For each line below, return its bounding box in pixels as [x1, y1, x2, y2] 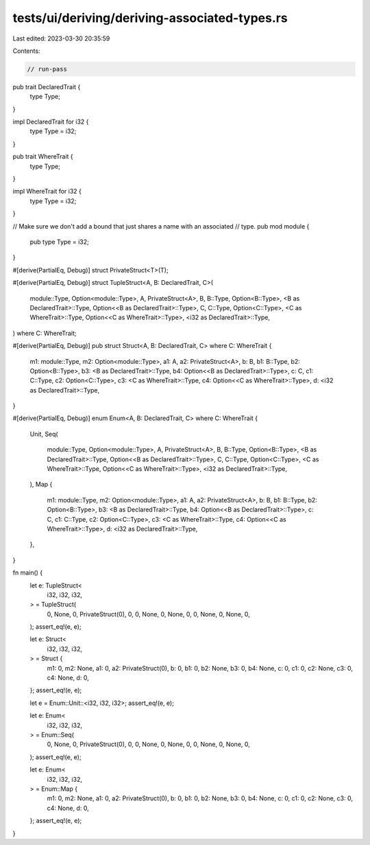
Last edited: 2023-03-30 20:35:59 [12, 34, 110, 43]
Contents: [12, 47, 40, 55]
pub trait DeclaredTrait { [12, 82, 81, 91]
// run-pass [27, 65, 68, 73]
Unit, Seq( [29, 430, 58, 438]
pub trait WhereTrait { [12, 152, 73, 161]
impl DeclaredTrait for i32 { [12, 117, 89, 126]
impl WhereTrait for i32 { [12, 187, 82, 196]
